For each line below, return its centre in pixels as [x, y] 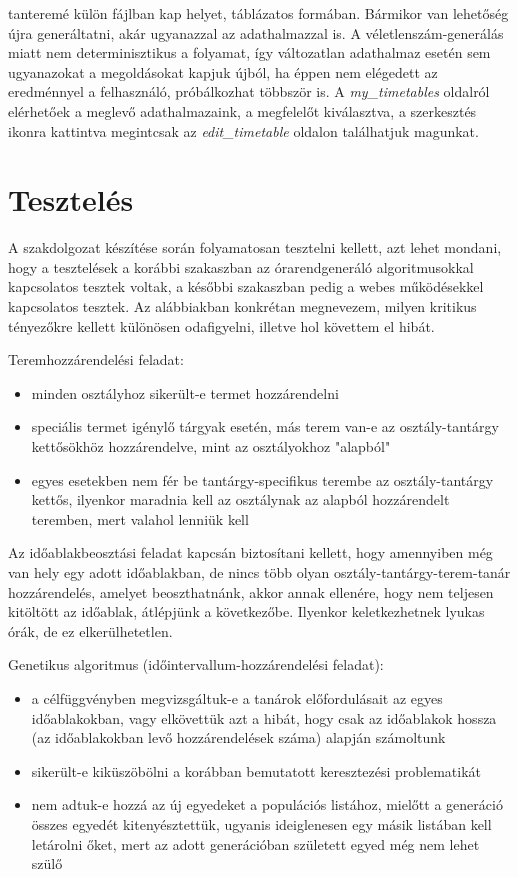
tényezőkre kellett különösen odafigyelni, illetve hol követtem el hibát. [221, 325]
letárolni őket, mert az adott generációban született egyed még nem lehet [255, 843]
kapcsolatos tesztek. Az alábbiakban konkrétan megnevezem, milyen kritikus [242, 306]
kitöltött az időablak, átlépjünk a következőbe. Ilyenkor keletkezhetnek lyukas [246, 611]
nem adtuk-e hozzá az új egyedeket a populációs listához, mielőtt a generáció [267, 804]
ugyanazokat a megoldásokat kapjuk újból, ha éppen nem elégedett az [223, 71]
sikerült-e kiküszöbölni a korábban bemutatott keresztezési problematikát [256, 770]
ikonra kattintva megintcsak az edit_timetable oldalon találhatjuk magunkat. [243, 130]
